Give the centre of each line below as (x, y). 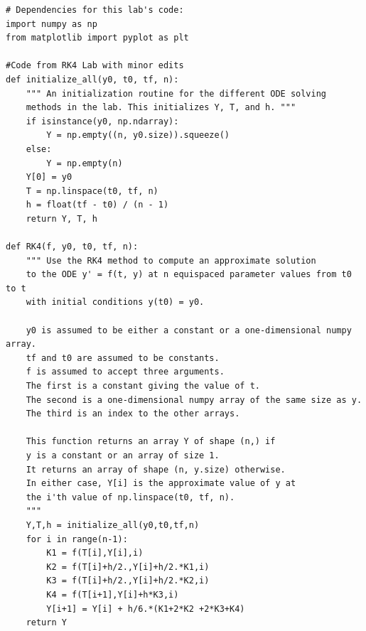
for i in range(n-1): (77, 539)
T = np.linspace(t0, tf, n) (92, 191)
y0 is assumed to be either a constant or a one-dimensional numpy (189, 330)
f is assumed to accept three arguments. (125, 372)
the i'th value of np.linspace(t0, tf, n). (130, 497)
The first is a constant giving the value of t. (143, 386)
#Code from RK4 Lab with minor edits (95, 66)
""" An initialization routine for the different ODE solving (176, 93)
